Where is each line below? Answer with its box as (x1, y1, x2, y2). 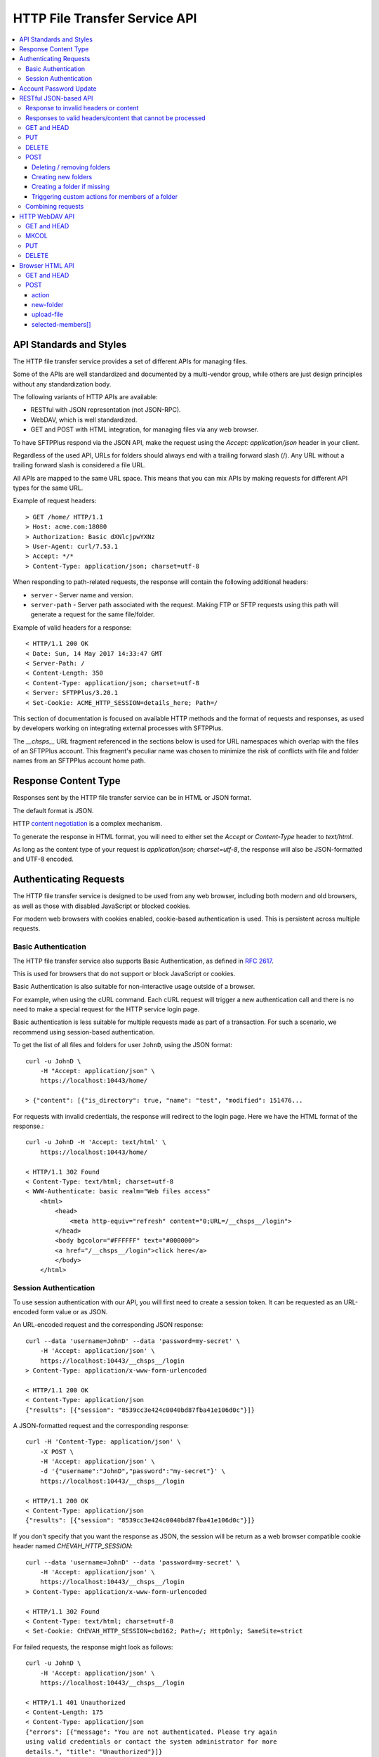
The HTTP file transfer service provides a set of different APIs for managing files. (13, 357, 248, 365)
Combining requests (25, 202, 84, 211)
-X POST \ (39, 1448, 74, 1455)
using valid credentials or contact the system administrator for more (25, 1738, 277, 1746)
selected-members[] (32, 320, 91, 328)
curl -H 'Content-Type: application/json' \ (25, 1438, 182, 1446)
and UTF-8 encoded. (13, 855, 74, 864)
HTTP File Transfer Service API (13, 11, 197, 26)
